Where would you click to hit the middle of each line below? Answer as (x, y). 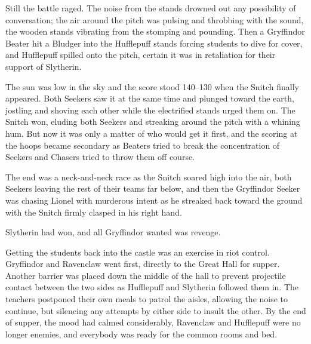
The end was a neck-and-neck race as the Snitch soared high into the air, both (149, 176)
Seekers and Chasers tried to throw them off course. (100, 157)
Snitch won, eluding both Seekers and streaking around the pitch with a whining (153, 122)
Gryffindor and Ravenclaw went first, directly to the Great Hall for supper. (143, 264)
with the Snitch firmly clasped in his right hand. (94, 212)
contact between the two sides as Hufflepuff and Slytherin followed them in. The (152, 287)
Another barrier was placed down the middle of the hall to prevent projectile (146, 275)
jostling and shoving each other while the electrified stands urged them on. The (150, 110)
